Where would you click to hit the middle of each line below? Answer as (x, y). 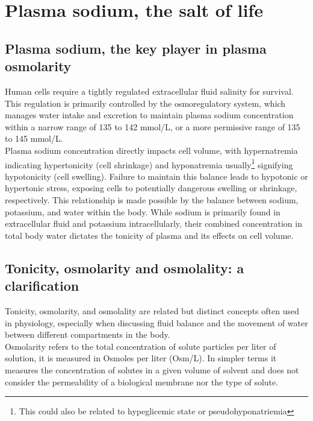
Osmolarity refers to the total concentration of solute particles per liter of (141, 346)
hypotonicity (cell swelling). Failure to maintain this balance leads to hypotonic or (156, 176)
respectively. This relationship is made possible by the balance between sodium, (152, 199)
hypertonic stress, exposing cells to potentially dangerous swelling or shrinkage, (151, 188)
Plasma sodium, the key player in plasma (136, 48)
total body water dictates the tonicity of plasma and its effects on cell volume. (149, 235)
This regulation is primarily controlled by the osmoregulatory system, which (145, 103)
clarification (42, 286)
